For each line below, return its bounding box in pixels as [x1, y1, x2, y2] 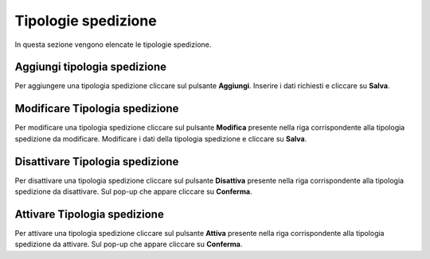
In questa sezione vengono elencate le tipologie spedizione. [14, 40, 212, 49]
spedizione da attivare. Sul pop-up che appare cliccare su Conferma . [14, 239, 243, 249]
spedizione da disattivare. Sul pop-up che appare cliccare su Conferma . [14, 187, 252, 196]
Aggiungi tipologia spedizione [14, 60, 167, 74]
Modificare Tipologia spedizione [14, 102, 179, 115]
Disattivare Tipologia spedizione [14, 155, 179, 168]
